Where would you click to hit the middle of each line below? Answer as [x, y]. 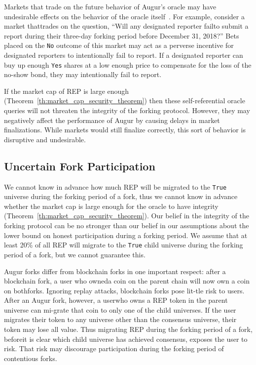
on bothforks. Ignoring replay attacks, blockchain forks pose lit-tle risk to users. [124, 290]
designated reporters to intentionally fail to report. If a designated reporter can [124, 55]
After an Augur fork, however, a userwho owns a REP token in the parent [116, 300]
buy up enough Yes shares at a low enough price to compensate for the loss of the [128, 64]
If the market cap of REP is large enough [67, 91]
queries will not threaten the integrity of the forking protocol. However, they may [127, 110]
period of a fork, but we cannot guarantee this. [75, 254]
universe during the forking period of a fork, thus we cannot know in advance [121, 196]
